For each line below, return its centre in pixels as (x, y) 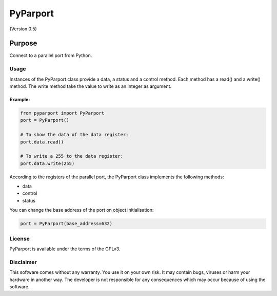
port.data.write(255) (47, 163)
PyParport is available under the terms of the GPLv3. (65, 249)
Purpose (23, 43)
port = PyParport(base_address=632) (66, 224)
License (20, 238)
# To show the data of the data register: (74, 135)
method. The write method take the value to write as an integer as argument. (91, 86)
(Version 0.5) (23, 29)
